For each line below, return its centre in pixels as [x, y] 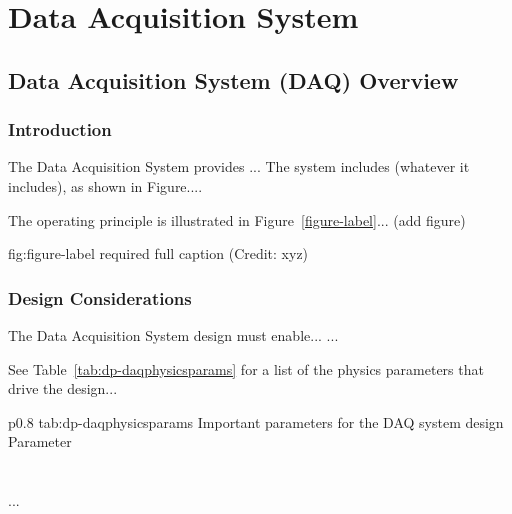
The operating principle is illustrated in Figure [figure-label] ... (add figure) [237, 219]
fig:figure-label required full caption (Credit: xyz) [158, 253]
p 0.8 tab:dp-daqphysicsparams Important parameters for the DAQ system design [256, 421]
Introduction [60, 129]
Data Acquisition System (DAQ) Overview [233, 79]
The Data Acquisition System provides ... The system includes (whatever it [239, 166]
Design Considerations [100, 297]
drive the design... [63, 388]
